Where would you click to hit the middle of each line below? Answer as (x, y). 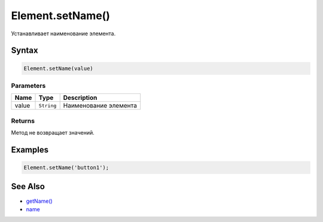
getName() (39, 201)
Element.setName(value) (59, 68)
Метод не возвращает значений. (53, 133)
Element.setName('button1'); (66, 168)
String (48, 106)
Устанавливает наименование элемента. (63, 34)
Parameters (28, 86)
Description (80, 98)
